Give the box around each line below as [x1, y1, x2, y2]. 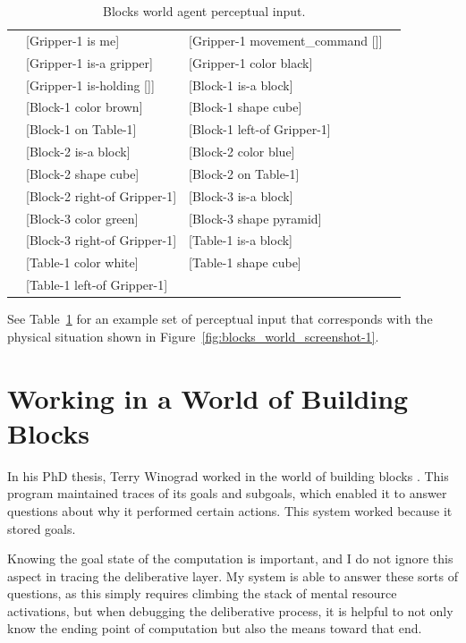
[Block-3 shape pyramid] [189, 208, 322, 227]
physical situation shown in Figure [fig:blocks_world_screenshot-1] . [7, 326, 379, 345]
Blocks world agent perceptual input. [103, 2, 306, 20]
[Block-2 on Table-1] [189, 164, 300, 182]
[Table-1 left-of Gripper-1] [26, 275, 168, 294]
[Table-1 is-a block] [189, 231, 293, 250]
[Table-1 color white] [26, 253, 139, 272]
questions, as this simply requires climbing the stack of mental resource [7, 584, 397, 603]
